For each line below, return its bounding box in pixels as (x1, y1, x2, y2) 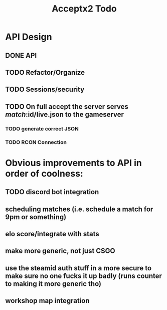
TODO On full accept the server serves (5, 102, 129, 111)
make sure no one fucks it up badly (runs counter (5, 271, 162, 280)
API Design (5, 31, 52, 43)
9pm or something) (5, 213, 67, 221)
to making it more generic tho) (5, 279, 102, 288)
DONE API (5, 51, 37, 60)
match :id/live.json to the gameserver (5, 110, 124, 118)
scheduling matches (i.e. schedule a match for (5, 205, 153, 213)
